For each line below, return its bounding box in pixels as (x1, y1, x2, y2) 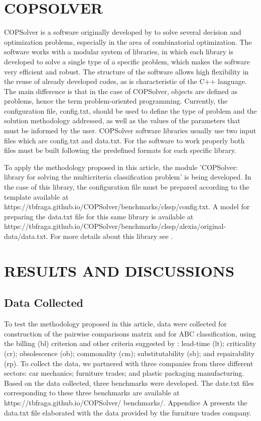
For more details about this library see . (50, 231, 173, 241)
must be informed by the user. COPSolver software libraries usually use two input (4, 125, 256, 136)
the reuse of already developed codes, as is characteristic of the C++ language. (4, 76, 247, 87)
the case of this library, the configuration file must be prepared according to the (4, 182, 249, 192)
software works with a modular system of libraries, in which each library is (4, 46, 233, 57)
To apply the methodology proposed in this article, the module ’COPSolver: (4, 161, 238, 172)
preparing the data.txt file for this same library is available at (4, 211, 194, 221)
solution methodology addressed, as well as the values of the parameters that (4, 115, 240, 126)
